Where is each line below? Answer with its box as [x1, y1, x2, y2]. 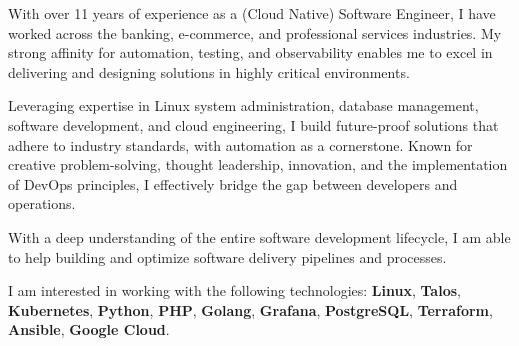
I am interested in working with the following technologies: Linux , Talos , [8, 280, 461, 301]
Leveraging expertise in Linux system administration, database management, [8, 95, 479, 116]
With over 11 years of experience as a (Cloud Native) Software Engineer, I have [8, 3, 496, 23]
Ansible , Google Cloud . [8, 319, 170, 340]
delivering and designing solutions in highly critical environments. [8, 61, 410, 82]
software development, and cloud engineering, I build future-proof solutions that [8, 114, 499, 135]
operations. [8, 193, 76, 214]
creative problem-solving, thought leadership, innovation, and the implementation [8, 154, 508, 175]
